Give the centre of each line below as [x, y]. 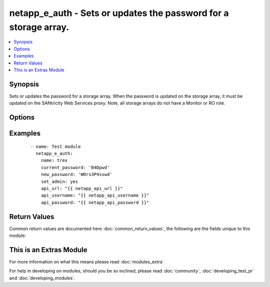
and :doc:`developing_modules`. [42, 278]
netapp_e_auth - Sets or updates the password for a [119, 13]
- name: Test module [56, 146]
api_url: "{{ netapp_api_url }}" [82, 188]
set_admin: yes [59, 181]
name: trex [54, 160]
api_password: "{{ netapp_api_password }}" [95, 202]
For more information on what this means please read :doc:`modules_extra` [87, 261]
